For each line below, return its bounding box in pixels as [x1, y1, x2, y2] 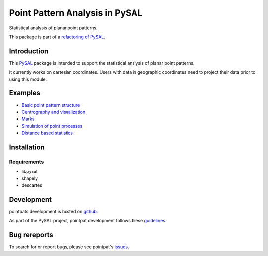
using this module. [9, 76, 47, 82]
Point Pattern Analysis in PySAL [9, 7, 143, 18]
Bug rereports [9, 231, 53, 239]
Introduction [9, 47, 49, 55]
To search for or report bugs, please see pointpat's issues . [9, 244, 129, 250]
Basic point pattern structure [21, 102, 80, 108]
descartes [21, 182, 42, 188]
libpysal [21, 169, 38, 174]
